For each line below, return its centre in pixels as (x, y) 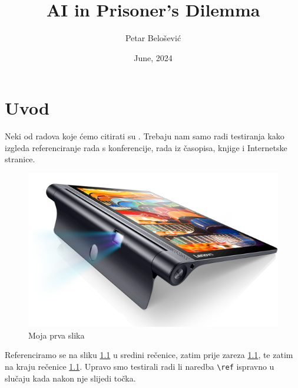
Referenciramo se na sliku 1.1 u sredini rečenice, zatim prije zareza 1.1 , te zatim (149, 355)
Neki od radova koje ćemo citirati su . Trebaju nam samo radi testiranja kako (145, 136)
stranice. (20, 159)
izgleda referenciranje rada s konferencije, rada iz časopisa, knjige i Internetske (146, 147)
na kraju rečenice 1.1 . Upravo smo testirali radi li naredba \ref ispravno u (140, 367)
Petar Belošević (153, 38)
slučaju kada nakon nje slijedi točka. (70, 378)
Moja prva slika (57, 335)
